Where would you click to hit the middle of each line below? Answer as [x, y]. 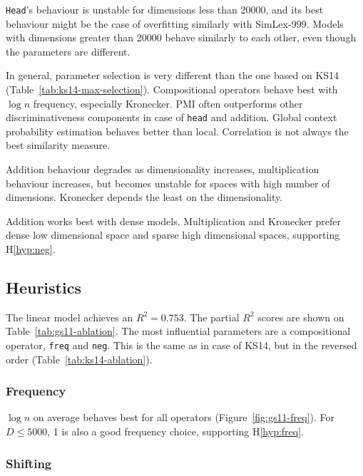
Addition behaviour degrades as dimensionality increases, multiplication [163, 169]
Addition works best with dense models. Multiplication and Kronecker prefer [173, 221]
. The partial [211, 317]
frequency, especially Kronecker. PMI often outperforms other [168, 103]
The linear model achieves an [70, 317]
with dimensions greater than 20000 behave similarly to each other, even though [181, 37]
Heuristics [44, 288]
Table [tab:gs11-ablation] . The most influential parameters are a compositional [178, 331]
